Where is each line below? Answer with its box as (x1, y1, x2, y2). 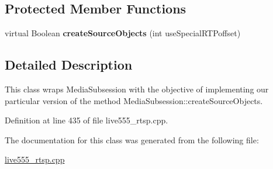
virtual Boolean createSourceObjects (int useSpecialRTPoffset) (5, 27, 241, 39)
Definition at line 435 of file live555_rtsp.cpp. (5, 114, 168, 126)
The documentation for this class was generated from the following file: (5, 133, 259, 146)
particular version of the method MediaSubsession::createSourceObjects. (5, 94, 263, 106)
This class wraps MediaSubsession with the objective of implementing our (5, 83, 269, 95)
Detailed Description (5, 56, 133, 74)
